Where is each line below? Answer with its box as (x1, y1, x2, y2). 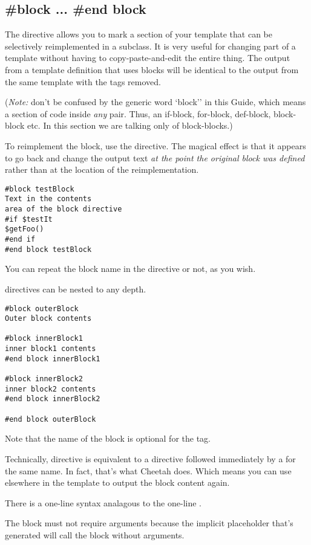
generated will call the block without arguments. (5, 528, 185, 541)
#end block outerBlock (5, 414, 96, 424)
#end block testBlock (5, 245, 92, 254)
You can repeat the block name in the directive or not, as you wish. (5, 262, 256, 275)
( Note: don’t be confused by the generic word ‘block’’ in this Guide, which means (5, 95, 306, 108)
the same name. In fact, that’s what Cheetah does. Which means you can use (5, 464, 292, 477)
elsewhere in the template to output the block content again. (5, 476, 230, 489)
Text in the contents (5, 195, 92, 204)
